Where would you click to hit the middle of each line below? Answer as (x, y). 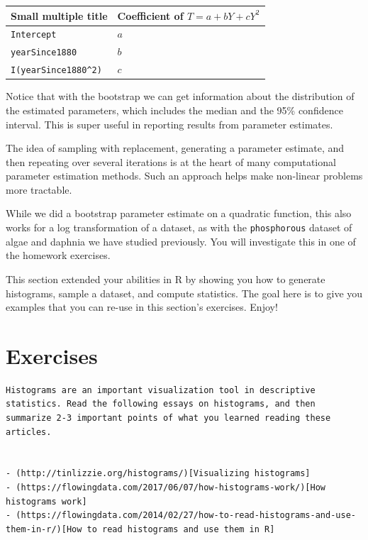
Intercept (34, 35)
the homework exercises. (58, 255)
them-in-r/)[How (44, 529)
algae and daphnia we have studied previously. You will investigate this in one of (181, 241)
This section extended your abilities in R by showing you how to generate (166, 279)
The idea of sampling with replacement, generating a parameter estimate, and (175, 148)
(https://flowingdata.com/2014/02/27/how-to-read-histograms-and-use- (186, 516)
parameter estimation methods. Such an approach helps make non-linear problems (184, 176)
